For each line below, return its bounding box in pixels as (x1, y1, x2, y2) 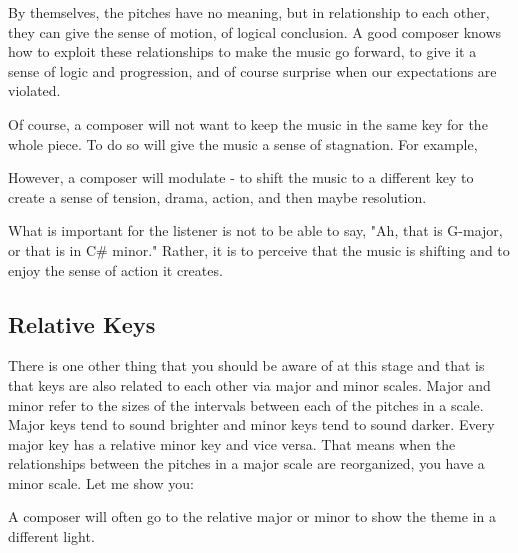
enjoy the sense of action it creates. (8, 259, 223, 280)
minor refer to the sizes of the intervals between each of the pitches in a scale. (8, 394, 484, 415)
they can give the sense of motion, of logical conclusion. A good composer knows (8, 21, 502, 42)
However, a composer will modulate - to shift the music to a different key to (8, 167, 474, 188)
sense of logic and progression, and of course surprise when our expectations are (8, 60, 497, 81)
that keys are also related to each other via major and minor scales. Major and (8, 374, 491, 395)
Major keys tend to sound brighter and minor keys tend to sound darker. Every (8, 414, 495, 435)
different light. (8, 526, 95, 547)
